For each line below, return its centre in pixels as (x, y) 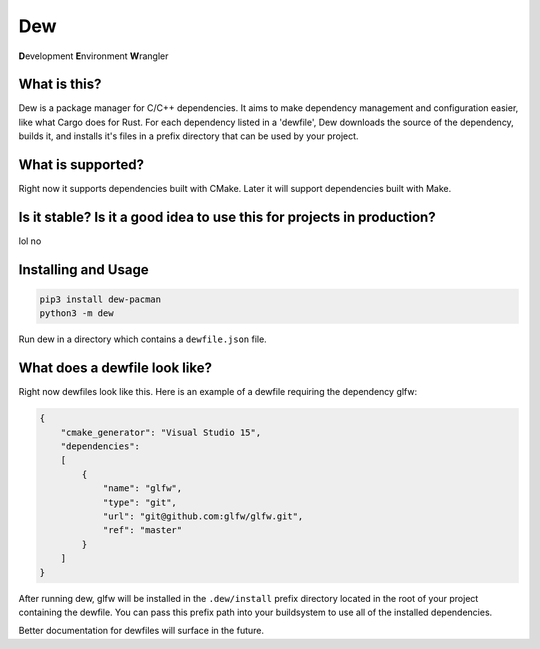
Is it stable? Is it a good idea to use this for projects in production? (227, 216)
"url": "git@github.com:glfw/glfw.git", (203, 516)
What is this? (60, 84)
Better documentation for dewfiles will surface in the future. (141, 631)
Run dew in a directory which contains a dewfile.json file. (142, 339)
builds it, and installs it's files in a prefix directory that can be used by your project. (188, 136)
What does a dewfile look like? (115, 368)
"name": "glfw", (142, 488)
